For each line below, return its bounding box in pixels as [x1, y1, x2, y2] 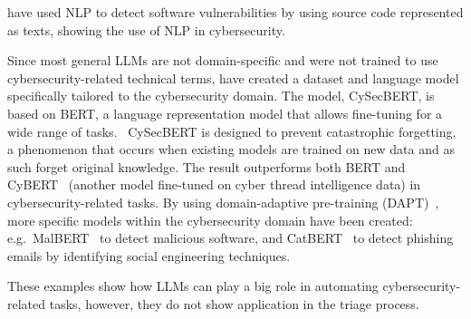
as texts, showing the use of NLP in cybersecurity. [7, 20, 285, 39]
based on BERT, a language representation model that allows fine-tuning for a [7, 103, 443, 122]
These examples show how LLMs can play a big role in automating [7, 276, 379, 295]
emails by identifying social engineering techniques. [7, 246, 291, 265]
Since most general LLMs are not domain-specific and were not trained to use [7, 51, 438, 70]
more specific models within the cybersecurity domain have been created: [7, 210, 413, 229]
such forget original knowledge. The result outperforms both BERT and [7, 157, 406, 176]
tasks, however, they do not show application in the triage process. [49, 294, 419, 313]
